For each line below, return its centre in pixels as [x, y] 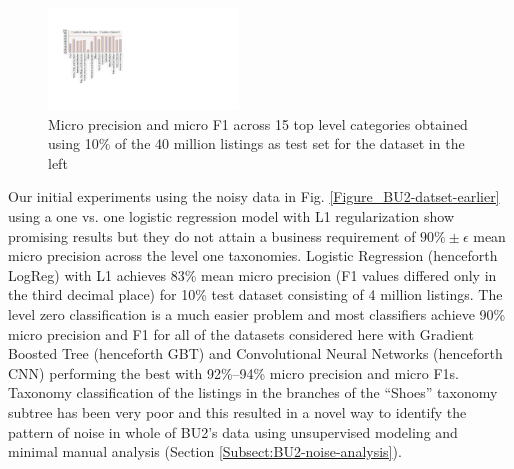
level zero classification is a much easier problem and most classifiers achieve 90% [257, 314]
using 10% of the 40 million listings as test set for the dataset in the [256, 143]
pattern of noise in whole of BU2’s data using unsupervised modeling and [233, 431]
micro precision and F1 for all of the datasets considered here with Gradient [241, 333]
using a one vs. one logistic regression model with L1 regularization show [231, 216]
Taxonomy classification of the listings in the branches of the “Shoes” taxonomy [253, 392]
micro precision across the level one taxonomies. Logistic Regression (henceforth [253, 255]
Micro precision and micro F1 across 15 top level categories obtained [258, 123]
